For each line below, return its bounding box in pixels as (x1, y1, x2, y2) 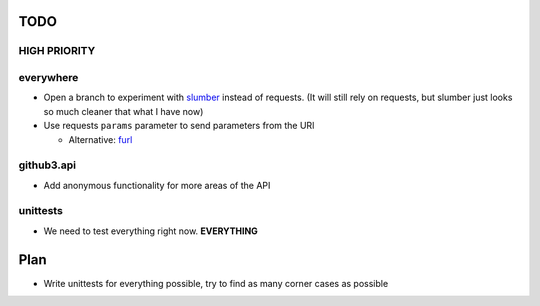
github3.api (18, 158, 77, 172)
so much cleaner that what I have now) (43, 105, 204, 117)
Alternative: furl (68, 133, 133, 145)
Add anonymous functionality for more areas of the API (43, 179, 271, 191)
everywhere (18, 70, 79, 84)
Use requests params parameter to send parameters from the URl (43, 120, 315, 132)
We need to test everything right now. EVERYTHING (43, 225, 259, 237)
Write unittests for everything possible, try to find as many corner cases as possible (43, 277, 389, 289)
